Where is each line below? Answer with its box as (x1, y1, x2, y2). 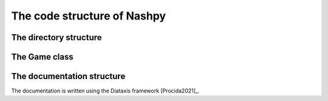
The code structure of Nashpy (11, 9, 166, 23)
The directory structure (11, 32, 103, 43)
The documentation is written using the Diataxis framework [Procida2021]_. (11, 87, 200, 94)
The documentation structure (11, 71, 126, 82)
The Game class (11, 52, 73, 62)
